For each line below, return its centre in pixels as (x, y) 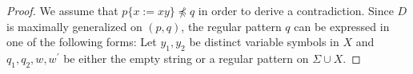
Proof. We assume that (62, 10)
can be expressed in (342, 26)
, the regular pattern (231, 26)
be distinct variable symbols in (264, 42)
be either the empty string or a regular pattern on (186, 58)
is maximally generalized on (74, 26)
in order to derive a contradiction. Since (296, 10)
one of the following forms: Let (82, 42)
